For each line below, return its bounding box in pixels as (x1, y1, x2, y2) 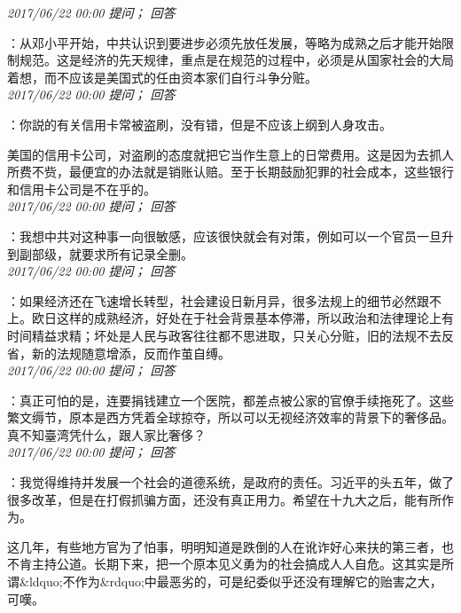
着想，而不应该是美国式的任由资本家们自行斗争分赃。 (7, 67, 317, 86)
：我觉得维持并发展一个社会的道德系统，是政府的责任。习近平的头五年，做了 (7, 473, 454, 491)
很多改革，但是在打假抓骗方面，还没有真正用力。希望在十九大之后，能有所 (7, 490, 441, 508)
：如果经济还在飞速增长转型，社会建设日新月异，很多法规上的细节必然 (7, 291, 417, 310)
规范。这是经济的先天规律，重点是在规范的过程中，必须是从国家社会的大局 (19, 51, 454, 69)
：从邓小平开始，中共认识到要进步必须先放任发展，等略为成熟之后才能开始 (7, 33, 441, 51)
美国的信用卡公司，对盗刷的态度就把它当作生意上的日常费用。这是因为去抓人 (7, 145, 454, 163)
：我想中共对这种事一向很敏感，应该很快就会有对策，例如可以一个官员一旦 (7, 226, 441, 245)
